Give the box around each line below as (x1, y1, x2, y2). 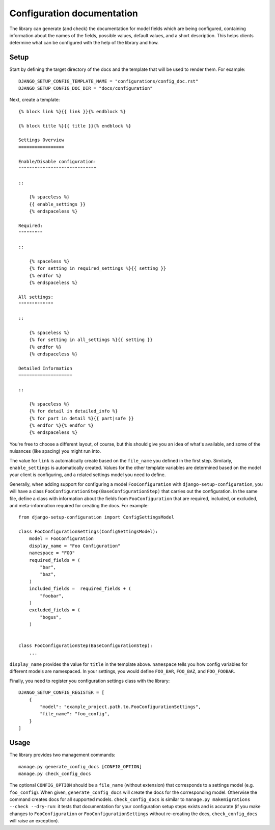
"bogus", (40, 614, 62, 620)
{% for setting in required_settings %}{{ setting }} (29, 266, 167, 271)
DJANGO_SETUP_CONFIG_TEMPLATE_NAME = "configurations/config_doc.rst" (18, 78, 199, 84)
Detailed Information (18, 365, 72, 371)
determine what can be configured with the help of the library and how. (9, 40, 159, 46)
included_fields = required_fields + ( (29, 586, 132, 591)
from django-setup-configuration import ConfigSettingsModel (18, 514, 174, 520)
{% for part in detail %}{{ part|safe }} (29, 416, 134, 421)
